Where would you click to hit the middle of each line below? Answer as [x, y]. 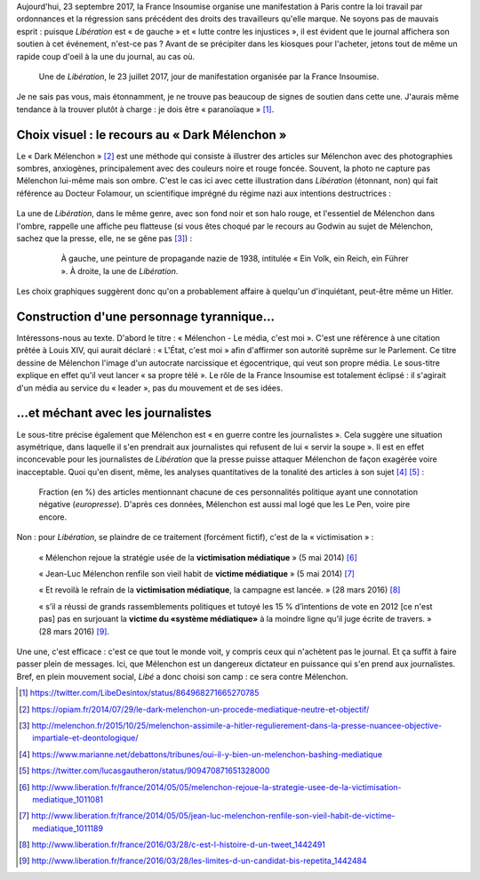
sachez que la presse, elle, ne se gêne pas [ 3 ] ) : [104, 238]
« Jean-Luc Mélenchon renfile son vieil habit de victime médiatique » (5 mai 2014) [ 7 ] [197, 574]
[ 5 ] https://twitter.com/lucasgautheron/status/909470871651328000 [144, 771]
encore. [53, 517]
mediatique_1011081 [68, 799]
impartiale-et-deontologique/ [85, 738]
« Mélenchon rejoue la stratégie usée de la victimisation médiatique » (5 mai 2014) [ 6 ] [198, 557]
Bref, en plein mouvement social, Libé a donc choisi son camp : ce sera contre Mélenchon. [182, 676]
